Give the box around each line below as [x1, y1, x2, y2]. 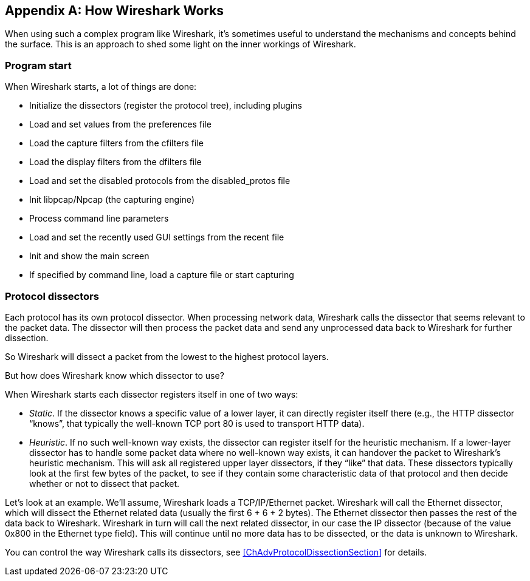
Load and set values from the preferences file [29, 119, 212, 130]
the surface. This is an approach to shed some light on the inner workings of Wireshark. [5, 39, 356, 50]
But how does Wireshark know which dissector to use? [5, 370, 224, 381]
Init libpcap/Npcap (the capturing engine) [29, 194, 194, 205]
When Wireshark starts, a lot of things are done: [5, 81, 197, 92]
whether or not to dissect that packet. [29, 478, 180, 489]
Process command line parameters [29, 213, 169, 224]
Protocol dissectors [5, 290, 99, 302]
